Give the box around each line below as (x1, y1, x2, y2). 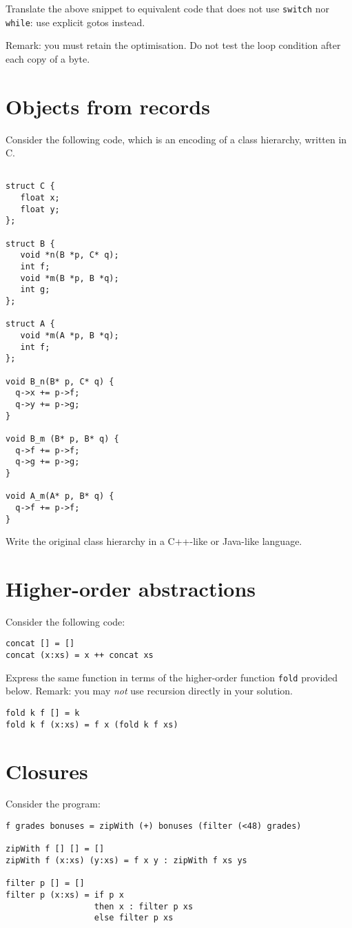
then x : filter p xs (94, 901, 194, 911)
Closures (6, 756, 88, 785)
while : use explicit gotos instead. (6, 14, 145, 29)
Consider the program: (6, 796, 101, 811)
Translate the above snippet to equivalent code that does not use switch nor (6, 1, 329, 15)
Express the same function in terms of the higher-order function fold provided (6, 670, 338, 684)
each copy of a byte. (6, 51, 90, 65)
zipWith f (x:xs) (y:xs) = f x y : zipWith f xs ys (6, 856, 247, 866)
